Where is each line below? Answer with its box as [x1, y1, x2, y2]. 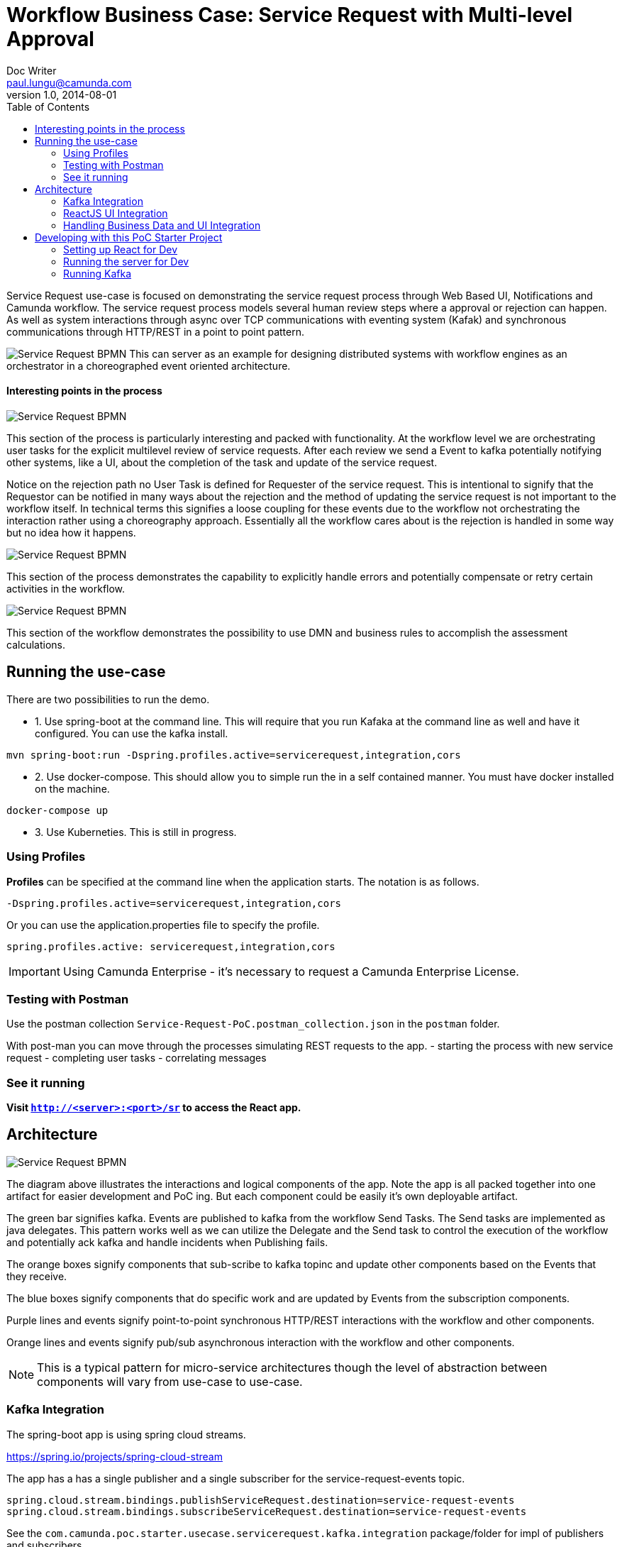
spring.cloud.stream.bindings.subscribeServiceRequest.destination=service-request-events [6, 1505, 527, 1517]
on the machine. [35, 782, 110, 795]
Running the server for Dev [63, 255, 189, 268]
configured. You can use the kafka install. [35, 727, 228, 739]
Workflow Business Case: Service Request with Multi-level [6, 3, 573, 27]
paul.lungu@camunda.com [6, 76, 132, 89]
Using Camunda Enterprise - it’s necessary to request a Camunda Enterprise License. [62, 964, 519, 979]
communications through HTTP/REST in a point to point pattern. [6, 325, 304, 338]
